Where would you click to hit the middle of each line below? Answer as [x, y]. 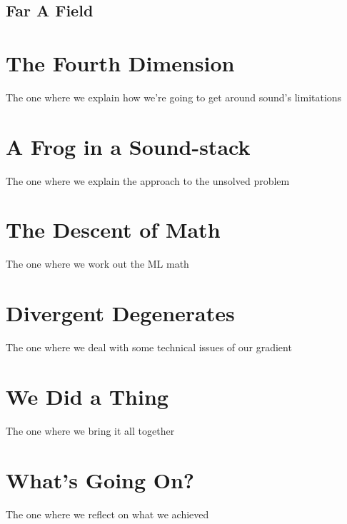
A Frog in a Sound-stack [128, 146]
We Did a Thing [87, 396]
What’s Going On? [100, 479]
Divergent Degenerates [120, 313]
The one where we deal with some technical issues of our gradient [149, 347]
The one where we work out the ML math [97, 264]
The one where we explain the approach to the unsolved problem [148, 180]
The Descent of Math [113, 230]
